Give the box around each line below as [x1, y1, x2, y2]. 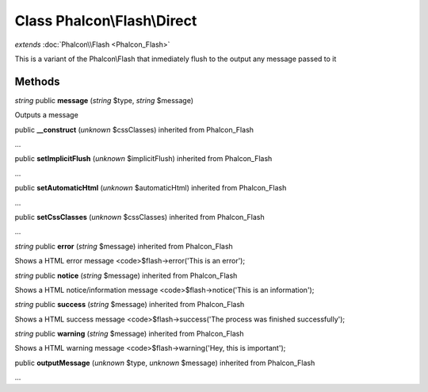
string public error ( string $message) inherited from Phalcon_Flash [14, 241, 233, 251]
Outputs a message [14, 110, 78, 120]
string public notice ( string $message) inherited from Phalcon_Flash [14, 271, 238, 280]
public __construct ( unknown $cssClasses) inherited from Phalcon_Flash [14, 125, 254, 134]
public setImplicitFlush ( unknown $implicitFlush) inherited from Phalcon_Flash [14, 154, 273, 163]
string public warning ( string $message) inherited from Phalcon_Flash [14, 329, 244, 339]
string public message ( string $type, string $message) [14, 95, 194, 105]
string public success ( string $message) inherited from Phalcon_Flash [14, 300, 245, 309]
